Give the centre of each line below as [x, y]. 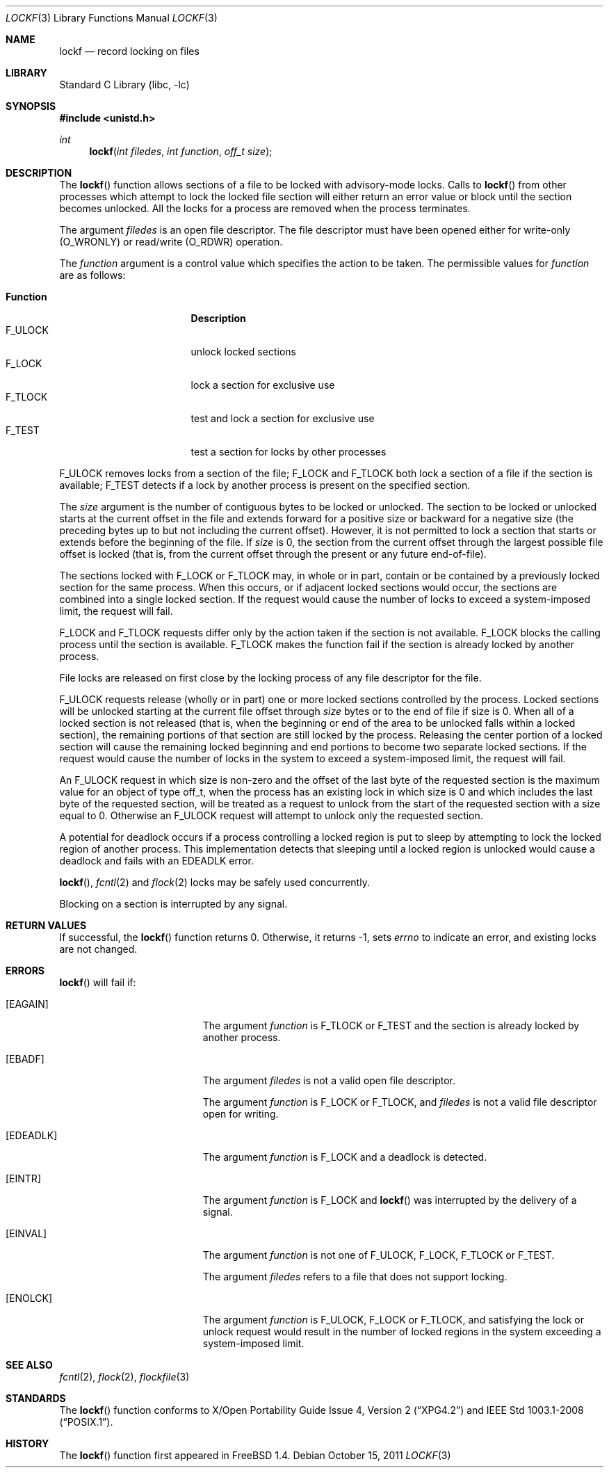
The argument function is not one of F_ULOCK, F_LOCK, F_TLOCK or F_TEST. [379, 1255]
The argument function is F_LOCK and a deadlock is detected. [345, 1157]
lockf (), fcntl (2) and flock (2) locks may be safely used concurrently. [214, 882]
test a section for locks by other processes [289, 452]
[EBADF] [25, 1059]
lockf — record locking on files [129, 51]
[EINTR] [23, 1178]
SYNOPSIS [31, 106]
